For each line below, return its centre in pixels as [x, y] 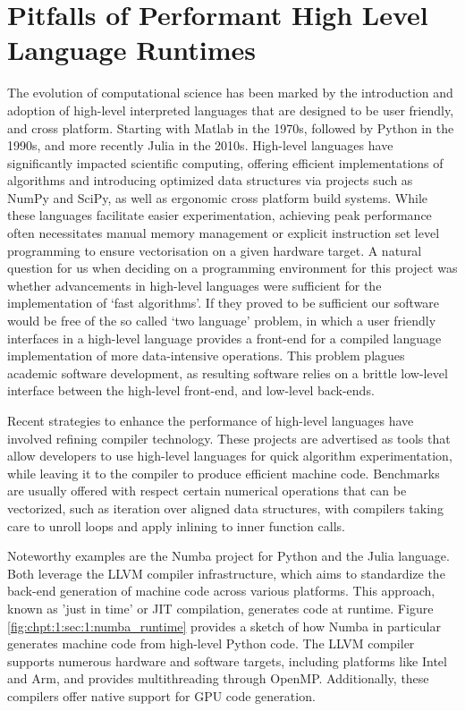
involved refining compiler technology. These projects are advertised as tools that [229, 438]
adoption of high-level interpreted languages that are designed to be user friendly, [231, 110]
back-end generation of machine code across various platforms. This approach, [221, 591]
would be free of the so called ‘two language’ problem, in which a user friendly [222, 321]
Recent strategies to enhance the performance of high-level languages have [211, 420]
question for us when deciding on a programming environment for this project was [232, 268]
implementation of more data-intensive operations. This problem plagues [206, 355]
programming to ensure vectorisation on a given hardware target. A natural [215, 250]
